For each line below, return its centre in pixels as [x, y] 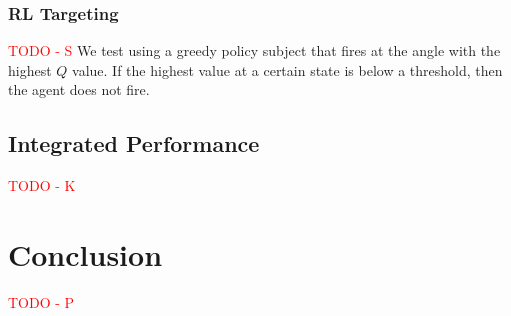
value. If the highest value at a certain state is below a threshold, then [287, 69]
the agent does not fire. [79, 89]
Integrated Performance [134, 143]
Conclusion [85, 253]
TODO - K [42, 185]
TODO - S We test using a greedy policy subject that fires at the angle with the [254, 50]
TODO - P [41, 301]
